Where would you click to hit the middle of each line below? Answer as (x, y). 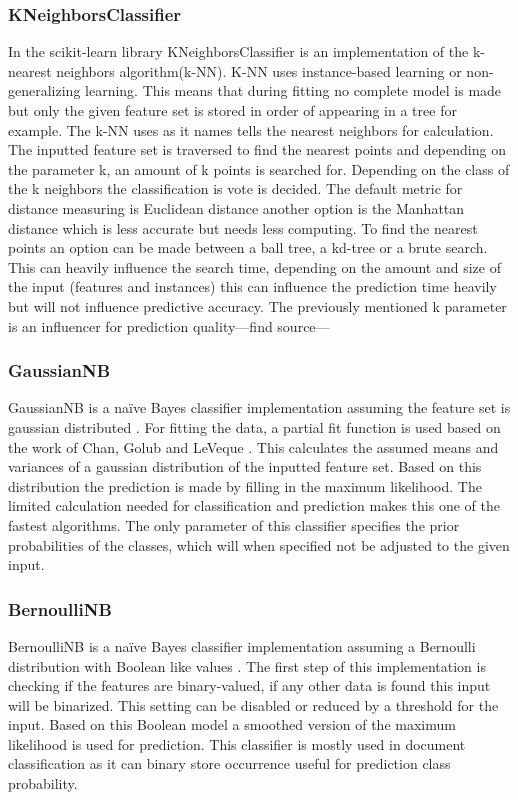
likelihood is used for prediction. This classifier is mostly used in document (237, 743)
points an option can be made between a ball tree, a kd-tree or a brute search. (248, 247)
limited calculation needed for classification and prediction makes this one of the (254, 505)
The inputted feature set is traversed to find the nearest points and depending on (257, 149)
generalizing (44, 90)
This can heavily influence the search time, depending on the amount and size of (254, 266)
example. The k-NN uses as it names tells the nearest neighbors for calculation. (251, 129)
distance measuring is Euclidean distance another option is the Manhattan (236, 207)
